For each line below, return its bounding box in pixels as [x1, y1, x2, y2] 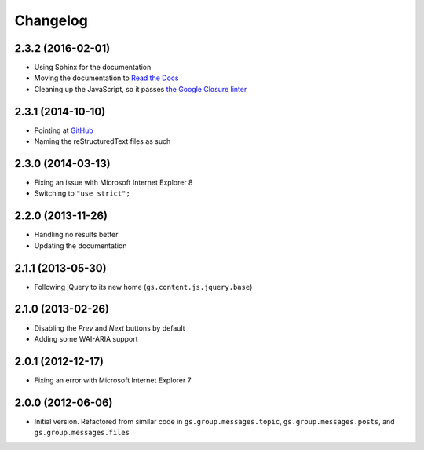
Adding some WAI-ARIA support [34, 334, 138, 343]
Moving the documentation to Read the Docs [34, 73, 179, 82]
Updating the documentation [34, 240, 127, 251]
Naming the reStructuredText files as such [34, 137, 171, 146]
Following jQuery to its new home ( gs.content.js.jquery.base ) [34, 282, 253, 291]
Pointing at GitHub [34, 126, 93, 135]
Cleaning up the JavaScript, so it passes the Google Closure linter [34, 84, 247, 93]
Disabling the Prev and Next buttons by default [34, 323, 185, 333]
